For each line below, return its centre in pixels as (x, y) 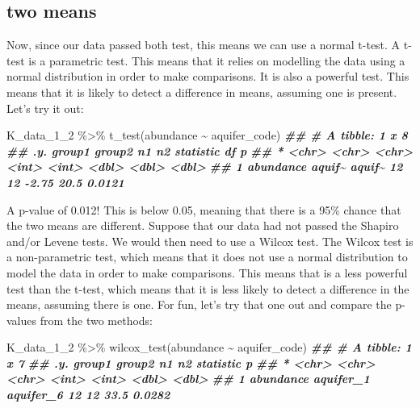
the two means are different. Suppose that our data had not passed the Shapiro (203, 225)
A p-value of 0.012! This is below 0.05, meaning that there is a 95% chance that (204, 209)
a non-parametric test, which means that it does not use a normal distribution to (207, 257)
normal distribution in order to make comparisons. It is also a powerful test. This (208, 76)
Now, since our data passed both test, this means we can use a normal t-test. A (204, 45)
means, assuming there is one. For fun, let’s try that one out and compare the (199, 304)
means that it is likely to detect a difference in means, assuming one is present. (202, 92)
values (22, 320)
